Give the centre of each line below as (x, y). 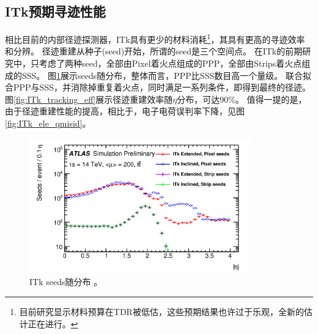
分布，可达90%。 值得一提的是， (242, 99)
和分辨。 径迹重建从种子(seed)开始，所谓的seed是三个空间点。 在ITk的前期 (154, 51)
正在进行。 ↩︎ (53, 323)
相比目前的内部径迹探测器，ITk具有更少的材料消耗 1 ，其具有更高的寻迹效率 (155, 38)
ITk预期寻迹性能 (55, 11)
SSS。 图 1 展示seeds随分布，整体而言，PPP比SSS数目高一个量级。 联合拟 (166, 75)
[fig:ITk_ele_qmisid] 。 (48, 123)
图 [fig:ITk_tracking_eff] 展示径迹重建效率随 (89, 99)
